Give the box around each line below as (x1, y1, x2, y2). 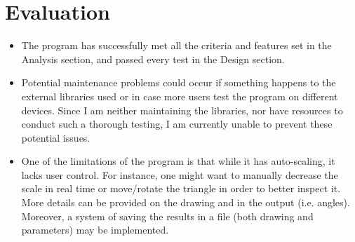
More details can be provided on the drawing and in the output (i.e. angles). (21, 195, 350, 210)
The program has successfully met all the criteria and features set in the (21, 38, 332, 53)
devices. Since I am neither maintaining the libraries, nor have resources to (21, 102, 343, 117)
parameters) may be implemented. (21, 222, 169, 237)
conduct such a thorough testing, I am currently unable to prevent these (21, 116, 333, 131)
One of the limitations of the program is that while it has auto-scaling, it (21, 154, 335, 168)
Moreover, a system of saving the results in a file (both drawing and (21, 208, 314, 223)
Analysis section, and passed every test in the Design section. (21, 51, 285, 66)
